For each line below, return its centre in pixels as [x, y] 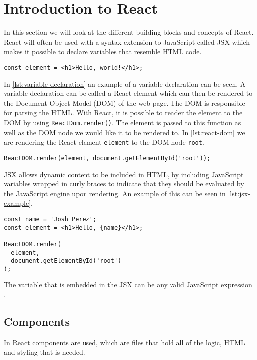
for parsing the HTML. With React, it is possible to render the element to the [123, 113]
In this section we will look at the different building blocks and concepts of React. [129, 32]
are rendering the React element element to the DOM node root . [104, 142]
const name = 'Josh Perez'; [50, 219]
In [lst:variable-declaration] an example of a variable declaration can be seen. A [125, 83]
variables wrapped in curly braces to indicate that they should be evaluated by [124, 184]
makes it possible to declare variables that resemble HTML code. [103, 51]
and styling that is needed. [44, 352]
